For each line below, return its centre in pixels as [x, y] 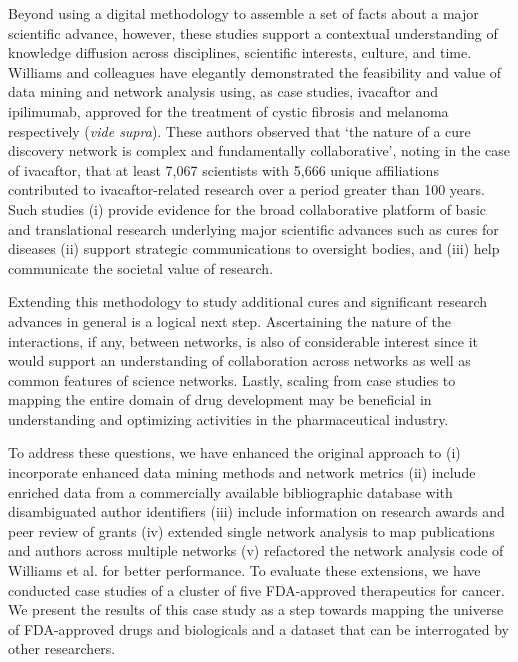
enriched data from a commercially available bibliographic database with [230, 491]
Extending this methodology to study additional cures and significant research [248, 301]
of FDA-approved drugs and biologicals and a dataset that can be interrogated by [258, 628]
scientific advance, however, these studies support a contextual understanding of [253, 32]
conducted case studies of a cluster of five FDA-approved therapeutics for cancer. [256, 589]
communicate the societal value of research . [141, 267]
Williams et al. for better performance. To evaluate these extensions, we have [244, 570]
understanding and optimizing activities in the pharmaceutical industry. [228, 418]
